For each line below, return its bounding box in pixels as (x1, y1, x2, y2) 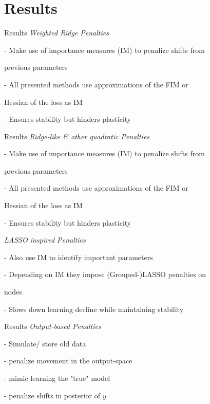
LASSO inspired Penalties (4, 234, 86, 245)
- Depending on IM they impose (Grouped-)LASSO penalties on (4, 269, 206, 280)
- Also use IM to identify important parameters (4, 251, 153, 262)
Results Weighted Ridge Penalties (4, 27, 109, 38)
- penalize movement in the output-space (4, 355, 132, 366)
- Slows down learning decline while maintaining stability (4, 303, 184, 314)
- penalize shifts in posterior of (4, 390, 100, 400)
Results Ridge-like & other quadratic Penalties (4, 131, 150, 141)
